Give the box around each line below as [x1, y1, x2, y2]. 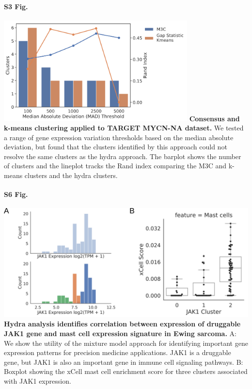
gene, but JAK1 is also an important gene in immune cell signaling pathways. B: [4, 357, 243, 367]
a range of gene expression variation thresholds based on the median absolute [4, 132, 234, 142]
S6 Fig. [4, 189, 28, 199]
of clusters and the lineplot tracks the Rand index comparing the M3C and [4, 161, 227, 171]
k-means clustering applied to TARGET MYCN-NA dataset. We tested [4, 122, 244, 132]
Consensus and [189, 113, 240, 123]
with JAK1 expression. [4, 375, 71, 386]
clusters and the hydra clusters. [24, 170, 118, 180]
